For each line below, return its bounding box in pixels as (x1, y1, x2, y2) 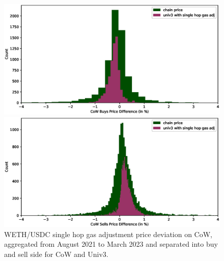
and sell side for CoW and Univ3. (4, 248, 108, 259)
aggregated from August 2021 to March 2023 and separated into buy (4, 239, 218, 249)
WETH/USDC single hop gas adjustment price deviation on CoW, (4, 228, 213, 239)
